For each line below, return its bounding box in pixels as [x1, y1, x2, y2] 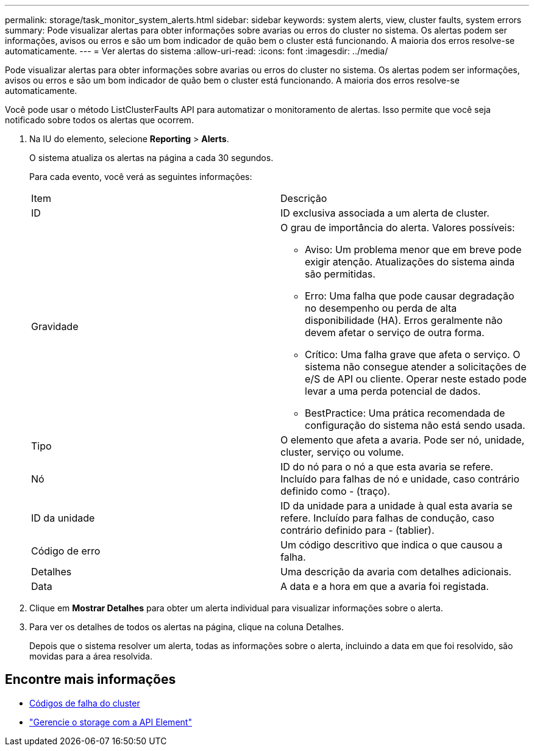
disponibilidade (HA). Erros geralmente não [305, 314, 503, 326]
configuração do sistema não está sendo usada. [305, 419, 525, 431]
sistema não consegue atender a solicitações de [305, 361, 527, 373]
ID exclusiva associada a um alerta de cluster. [280, 207, 489, 219]
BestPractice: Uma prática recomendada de [305, 407, 505, 419]
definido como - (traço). [280, 485, 390, 497]
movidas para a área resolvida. [29, 651, 153, 661]
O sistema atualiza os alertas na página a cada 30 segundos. [29, 153, 274, 163]
